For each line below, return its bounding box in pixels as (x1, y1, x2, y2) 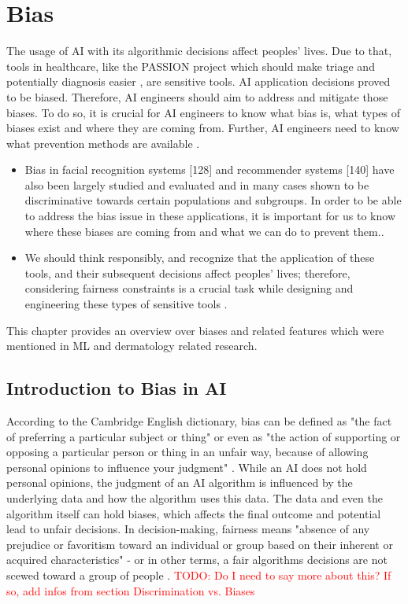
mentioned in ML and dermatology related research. (6, 337, 258, 354)
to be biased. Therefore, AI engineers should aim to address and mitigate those (6, 88, 388, 105)
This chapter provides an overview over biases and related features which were (6, 322, 384, 338)
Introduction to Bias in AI (6, 376, 227, 400)
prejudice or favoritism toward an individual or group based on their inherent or (6, 536, 393, 552)
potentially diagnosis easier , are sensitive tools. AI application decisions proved (6, 73, 391, 90)
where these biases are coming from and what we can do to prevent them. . (24, 223, 384, 239)
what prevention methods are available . (6, 134, 200, 151)
